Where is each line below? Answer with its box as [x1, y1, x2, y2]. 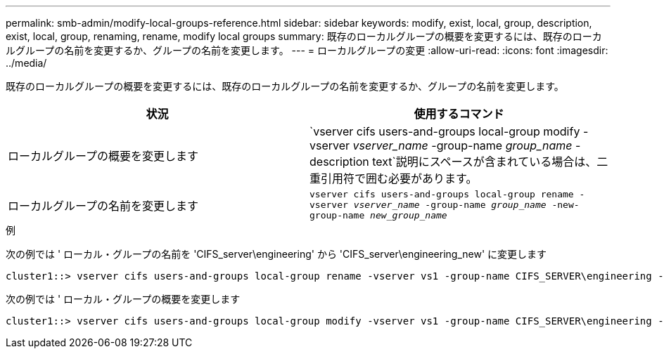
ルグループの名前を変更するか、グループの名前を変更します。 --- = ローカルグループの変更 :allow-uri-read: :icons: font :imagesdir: [6, 44, 608, 56]
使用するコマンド [414, 107, 504, 121]
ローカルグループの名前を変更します [8, 198, 199, 213]
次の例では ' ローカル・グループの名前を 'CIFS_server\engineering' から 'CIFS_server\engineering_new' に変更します [6, 248, 547, 260]
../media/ [6, 57, 47, 69]
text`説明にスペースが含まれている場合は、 [372, 155, 597, 169]
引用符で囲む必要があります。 [321, 171, 478, 185]
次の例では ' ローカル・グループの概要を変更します [6, 293, 241, 305]
